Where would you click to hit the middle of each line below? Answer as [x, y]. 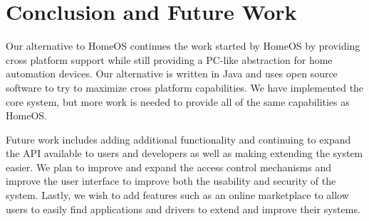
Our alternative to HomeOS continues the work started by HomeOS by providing [183, 46]
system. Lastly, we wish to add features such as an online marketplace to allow [177, 195]
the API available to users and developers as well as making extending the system [184, 153]
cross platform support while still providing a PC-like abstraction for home [169, 59]
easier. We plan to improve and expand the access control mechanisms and [169, 167]
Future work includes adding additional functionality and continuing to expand [178, 139]
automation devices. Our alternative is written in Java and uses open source [172, 74]
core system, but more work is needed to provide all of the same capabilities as [178, 101]
